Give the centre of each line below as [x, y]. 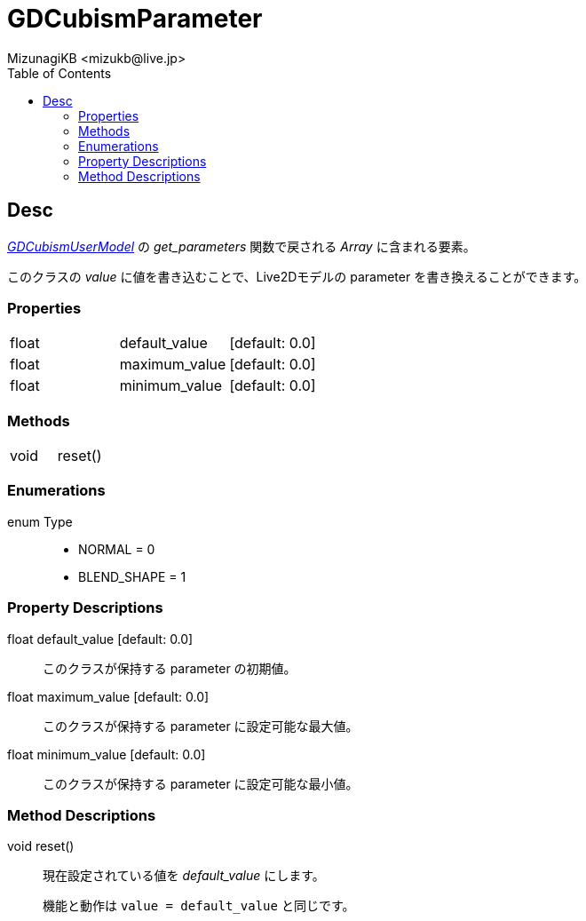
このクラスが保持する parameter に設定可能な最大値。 [201, 726]
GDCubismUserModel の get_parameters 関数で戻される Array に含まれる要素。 [242, 246]
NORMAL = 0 [117, 549]
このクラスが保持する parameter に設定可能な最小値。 [201, 783]
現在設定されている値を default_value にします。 [184, 876]
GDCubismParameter [135, 19]
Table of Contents [59, 73]
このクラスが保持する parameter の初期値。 [170, 668]
